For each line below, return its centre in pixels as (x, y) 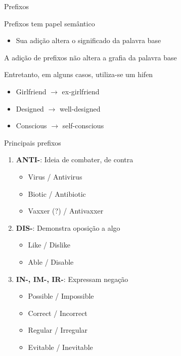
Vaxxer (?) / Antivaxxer (66, 211)
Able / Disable (51, 261)
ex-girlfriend (81, 91)
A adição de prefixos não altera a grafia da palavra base (91, 57)
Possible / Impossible (61, 296)
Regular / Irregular (58, 330)
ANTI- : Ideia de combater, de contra (75, 159)
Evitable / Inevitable (60, 347)
